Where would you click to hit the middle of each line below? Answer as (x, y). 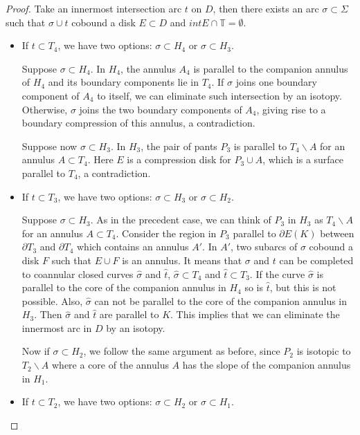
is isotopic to (324, 351)
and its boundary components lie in (123, 82)
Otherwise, (45, 109)
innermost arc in (57, 327)
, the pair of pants (179, 146)
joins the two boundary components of (161, 109)
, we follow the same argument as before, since (182, 351)
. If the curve (277, 274)
